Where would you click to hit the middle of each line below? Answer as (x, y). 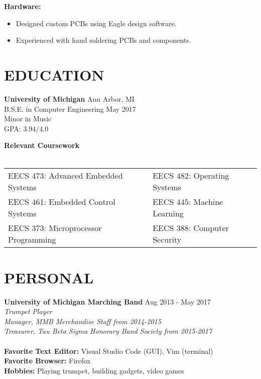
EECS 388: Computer (191, 228)
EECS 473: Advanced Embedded (66, 176)
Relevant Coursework (42, 145)
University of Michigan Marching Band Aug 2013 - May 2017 (107, 301)
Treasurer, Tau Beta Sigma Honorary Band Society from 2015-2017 (108, 331)
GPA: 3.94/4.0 (26, 128)
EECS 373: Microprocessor (55, 228)
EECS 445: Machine (188, 202)
